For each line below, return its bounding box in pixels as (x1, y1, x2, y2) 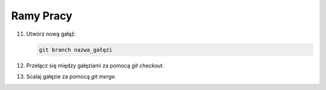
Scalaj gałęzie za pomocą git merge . (26, 72, 117, 80)
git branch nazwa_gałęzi (39, 46, 113, 53)
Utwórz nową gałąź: (26, 30, 76, 37)
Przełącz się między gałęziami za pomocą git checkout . (26, 62, 164, 69)
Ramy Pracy (11, 9, 72, 22)
